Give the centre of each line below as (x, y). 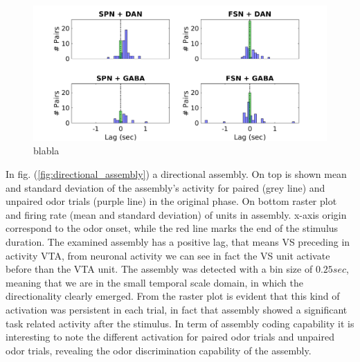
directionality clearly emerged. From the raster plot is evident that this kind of (173, 296)
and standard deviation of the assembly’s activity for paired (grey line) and (165, 187)
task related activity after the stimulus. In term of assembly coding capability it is (180, 323)
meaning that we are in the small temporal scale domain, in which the (154, 282)
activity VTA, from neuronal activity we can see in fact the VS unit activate (168, 255)
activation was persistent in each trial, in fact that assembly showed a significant (177, 309)
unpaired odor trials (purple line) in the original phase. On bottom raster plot (171, 201)
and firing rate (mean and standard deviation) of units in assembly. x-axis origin (176, 214)
